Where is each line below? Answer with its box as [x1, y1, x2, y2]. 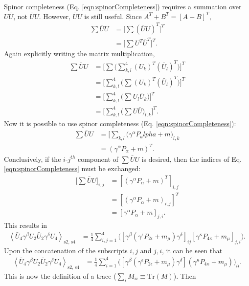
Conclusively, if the [4, 154, 61, 164]
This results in [4, 220, 47, 230]
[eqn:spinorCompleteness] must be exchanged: [4, 163, 141, 174]
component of [77, 154, 118, 164]
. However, [39, 11, 70, 21]
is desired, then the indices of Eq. [141, 154, 242, 164]
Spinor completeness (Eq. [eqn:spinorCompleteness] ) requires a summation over [4, 1, 242, 11]
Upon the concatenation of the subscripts [4, 245, 128, 255]
